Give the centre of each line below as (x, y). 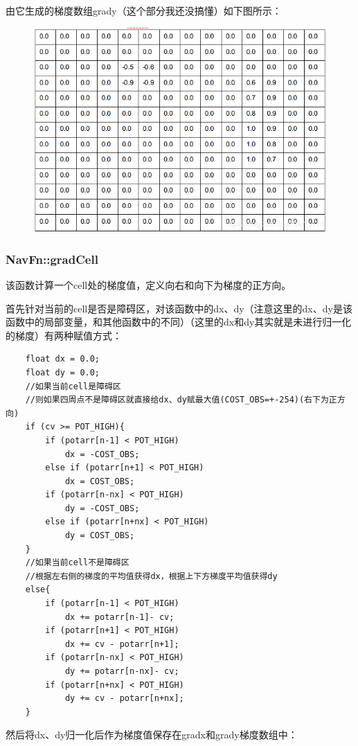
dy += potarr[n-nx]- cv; (122, 671)
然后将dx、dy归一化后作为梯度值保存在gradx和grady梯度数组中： (152, 735)
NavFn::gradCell (52, 259)
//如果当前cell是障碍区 (73, 386)
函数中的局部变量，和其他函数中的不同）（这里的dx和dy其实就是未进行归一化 (179, 322)
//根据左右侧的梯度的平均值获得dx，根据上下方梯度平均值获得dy (151, 576)
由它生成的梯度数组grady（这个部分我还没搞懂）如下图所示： (144, 10)
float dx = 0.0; (63, 359)
